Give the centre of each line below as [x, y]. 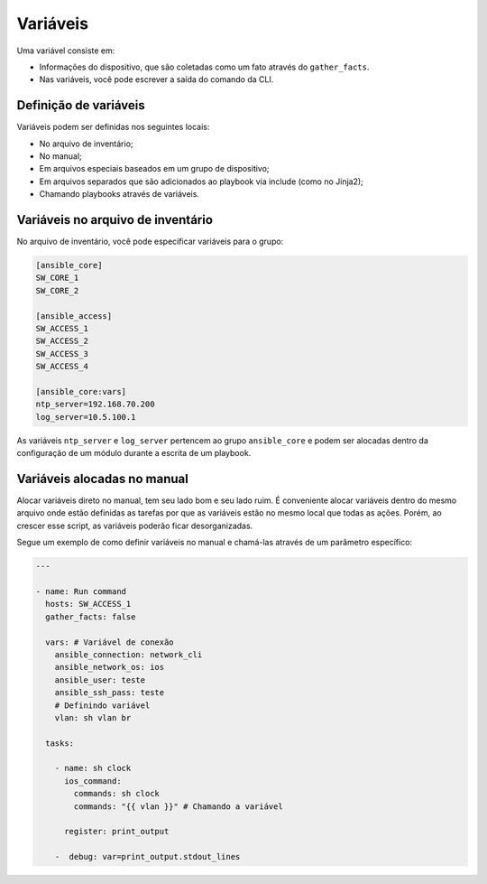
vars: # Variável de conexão [110, 642]
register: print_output [117, 832]
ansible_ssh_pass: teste [110, 693]
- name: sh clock [93, 768]
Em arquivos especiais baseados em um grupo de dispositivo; [154, 169]
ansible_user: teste [100, 680]
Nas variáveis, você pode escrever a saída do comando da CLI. [156, 79]
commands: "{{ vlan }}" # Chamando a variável [178, 806]
